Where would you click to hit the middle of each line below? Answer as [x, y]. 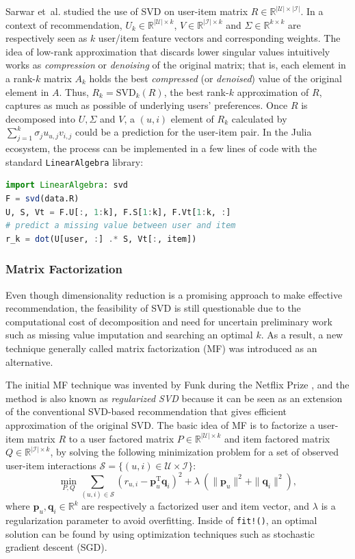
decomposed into [40, 118]
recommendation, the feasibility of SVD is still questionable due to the [153, 308]
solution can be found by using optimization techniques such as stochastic [160, 533]
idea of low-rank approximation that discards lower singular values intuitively [168, 51]
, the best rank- [196, 91]
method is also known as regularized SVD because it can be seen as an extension [174, 398]
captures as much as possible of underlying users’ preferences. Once [147, 105]
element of [192, 118]
